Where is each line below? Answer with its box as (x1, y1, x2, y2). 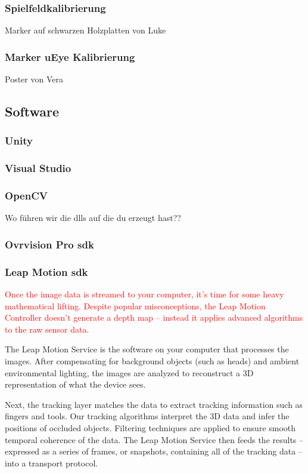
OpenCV (5, 188, 48, 203)
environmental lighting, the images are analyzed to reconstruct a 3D (5, 366, 254, 379)
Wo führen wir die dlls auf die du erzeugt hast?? (5, 211, 181, 224)
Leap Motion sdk (5, 264, 88, 279)
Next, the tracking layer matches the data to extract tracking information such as (5, 398, 303, 410)
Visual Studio (5, 161, 71, 176)
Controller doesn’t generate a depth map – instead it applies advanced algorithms (5, 311, 303, 324)
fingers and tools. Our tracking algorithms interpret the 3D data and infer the (5, 410, 290, 422)
